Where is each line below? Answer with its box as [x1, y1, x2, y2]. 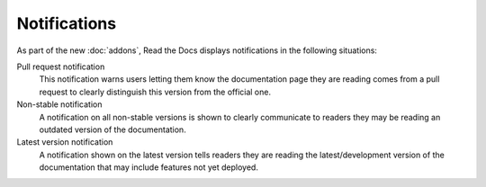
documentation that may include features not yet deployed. [39, 162, 258, 173]
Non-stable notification [16, 99, 103, 110]
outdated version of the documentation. [39, 124, 186, 135]
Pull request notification [16, 61, 105, 72]
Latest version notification [16, 137, 113, 147]
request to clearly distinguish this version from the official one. [39, 86, 272, 97]
